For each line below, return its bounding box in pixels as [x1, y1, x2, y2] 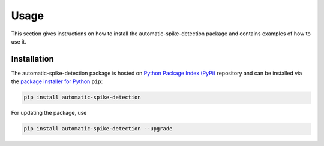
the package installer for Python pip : [11, 78, 103, 85]
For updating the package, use [11, 109, 87, 117]
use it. [11, 38, 26, 45]
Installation [11, 54, 54, 64]
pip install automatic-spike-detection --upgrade [23, 126, 173, 132]
